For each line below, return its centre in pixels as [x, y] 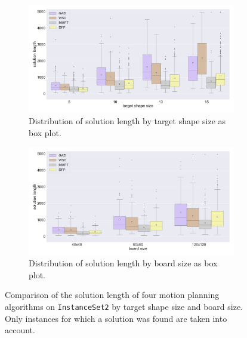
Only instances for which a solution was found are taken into [116, 318]
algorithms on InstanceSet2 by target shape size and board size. [124, 306]
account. [20, 330]
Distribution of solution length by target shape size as [127, 120]
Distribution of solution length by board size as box [123, 263]
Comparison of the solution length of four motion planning [112, 295]
